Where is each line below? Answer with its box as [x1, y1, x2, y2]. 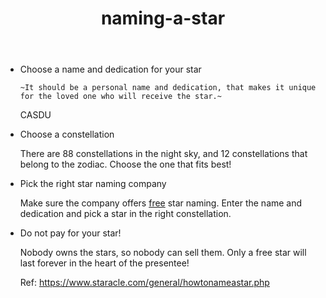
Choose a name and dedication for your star [19, 63, 202, 76]
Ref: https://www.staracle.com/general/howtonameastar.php [19, 277, 270, 289]
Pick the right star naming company [19, 178, 167, 190]
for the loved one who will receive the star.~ [19, 92, 222, 102]
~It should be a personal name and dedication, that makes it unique [19, 83, 317, 93]
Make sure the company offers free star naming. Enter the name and [19, 197, 303, 209]
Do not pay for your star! [19, 227, 122, 239]
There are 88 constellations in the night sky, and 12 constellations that [19, 148, 308, 160]
